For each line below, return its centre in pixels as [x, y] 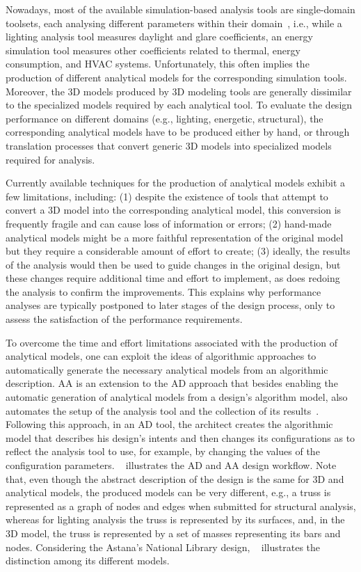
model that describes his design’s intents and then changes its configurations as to [180, 437]
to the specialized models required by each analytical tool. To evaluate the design [179, 105]
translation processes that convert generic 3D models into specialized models [169, 145]
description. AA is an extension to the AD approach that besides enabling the [172, 383]
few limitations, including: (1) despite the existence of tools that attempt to [167, 196]
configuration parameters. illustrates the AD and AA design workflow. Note [171, 465]
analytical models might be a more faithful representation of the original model [175, 237]
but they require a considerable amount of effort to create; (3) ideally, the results [178, 251]
